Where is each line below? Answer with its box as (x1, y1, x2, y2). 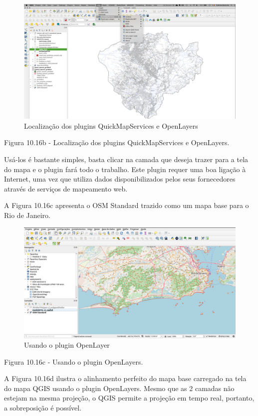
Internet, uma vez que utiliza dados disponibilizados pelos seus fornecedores (4, 174, 236, 184)
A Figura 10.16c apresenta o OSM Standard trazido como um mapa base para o (4, 200, 249, 210)
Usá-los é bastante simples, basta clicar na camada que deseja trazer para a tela (4, 154, 249, 164)
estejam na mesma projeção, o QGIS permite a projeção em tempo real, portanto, (4, 393, 255, 403)
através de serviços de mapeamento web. (4, 183, 128, 194)
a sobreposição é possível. (4, 403, 82, 413)
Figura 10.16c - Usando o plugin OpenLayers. (4, 356, 143, 367)
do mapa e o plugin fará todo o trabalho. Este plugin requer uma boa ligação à (4, 164, 246, 174)
